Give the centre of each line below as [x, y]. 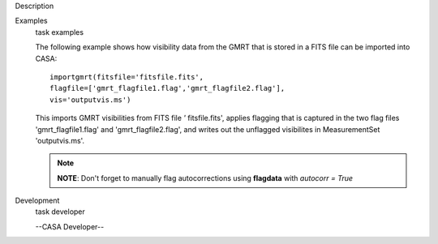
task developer [60, 212]
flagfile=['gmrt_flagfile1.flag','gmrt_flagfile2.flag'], [167, 88]
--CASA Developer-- [70, 226]
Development [37, 201]
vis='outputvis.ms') [90, 100]
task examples [60, 32]
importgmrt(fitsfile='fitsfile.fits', [127, 77]
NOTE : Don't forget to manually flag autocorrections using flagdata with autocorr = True [205, 178]
